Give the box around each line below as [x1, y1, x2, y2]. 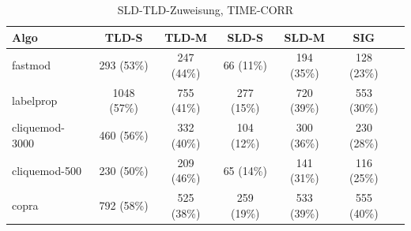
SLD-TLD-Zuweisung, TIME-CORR [117, 2, 294, 17]
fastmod [12, 57, 51, 73]
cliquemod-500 [12, 162, 81, 178]
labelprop [12, 91, 58, 108]
